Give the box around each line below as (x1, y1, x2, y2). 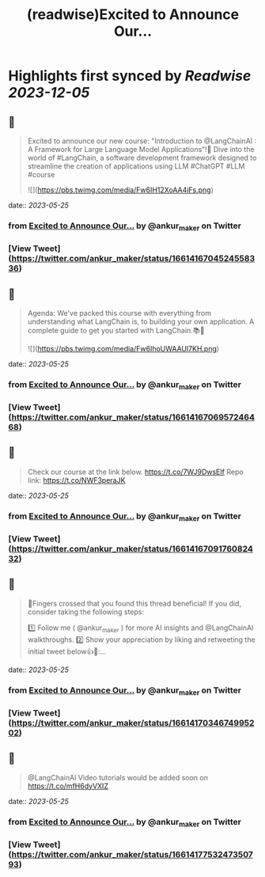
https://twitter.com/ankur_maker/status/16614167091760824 (11, 543, 253, 554)
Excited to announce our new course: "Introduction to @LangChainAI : (27, 136, 257, 146)
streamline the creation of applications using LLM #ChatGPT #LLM (27, 161, 245, 171)
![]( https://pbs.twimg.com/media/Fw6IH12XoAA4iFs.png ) (27, 185, 214, 195)
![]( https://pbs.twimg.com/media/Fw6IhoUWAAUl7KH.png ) (27, 344, 220, 353)
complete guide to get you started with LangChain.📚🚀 (27, 325, 206, 335)
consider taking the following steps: (27, 607, 145, 617)
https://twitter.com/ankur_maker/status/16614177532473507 (11, 849, 253, 860)
